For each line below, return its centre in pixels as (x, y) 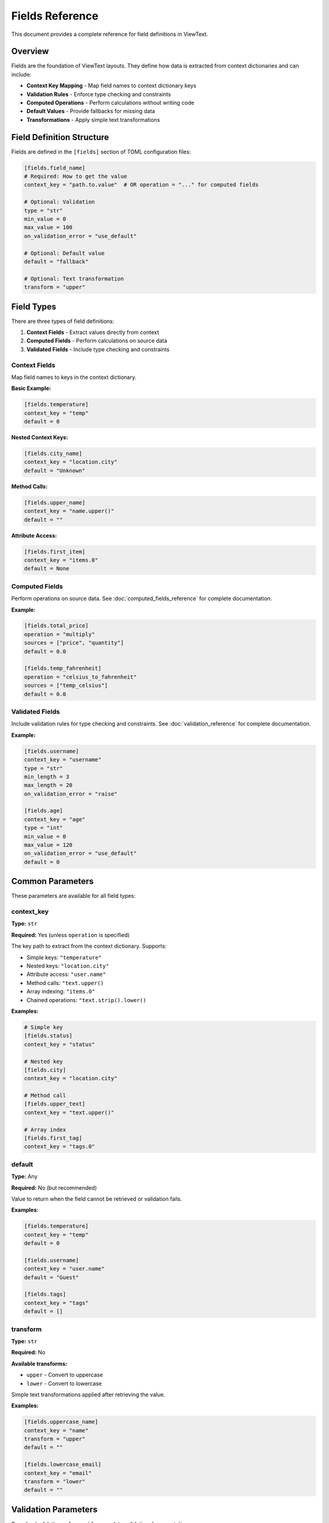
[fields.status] (48, 1036)
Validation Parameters (54, 1509)
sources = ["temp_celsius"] (66, 686)
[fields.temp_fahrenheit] (63, 668)
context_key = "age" (55, 819)
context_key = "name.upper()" (69, 511)
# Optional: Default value (64, 253)
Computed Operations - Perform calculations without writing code (111, 103)
